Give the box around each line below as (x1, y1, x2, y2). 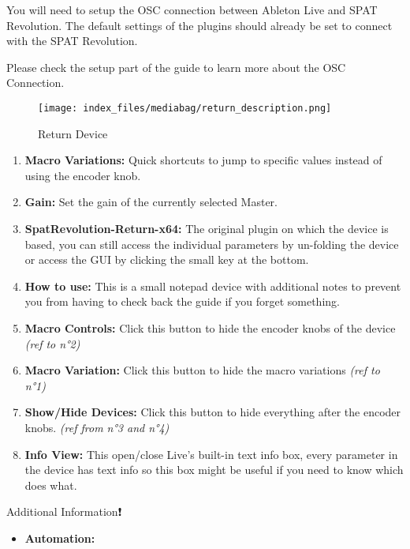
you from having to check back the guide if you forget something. (24, 293, 340, 310)
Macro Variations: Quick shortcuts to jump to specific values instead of (24, 152, 382, 168)
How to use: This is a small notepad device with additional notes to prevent (24, 277, 401, 294)
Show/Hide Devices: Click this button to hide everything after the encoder (24, 404, 401, 420)
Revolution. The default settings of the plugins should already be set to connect (6, 17, 393, 33)
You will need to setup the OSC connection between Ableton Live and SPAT (6, 2, 378, 17)
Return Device (38, 125, 108, 141)
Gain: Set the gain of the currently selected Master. (24, 194, 278, 210)
